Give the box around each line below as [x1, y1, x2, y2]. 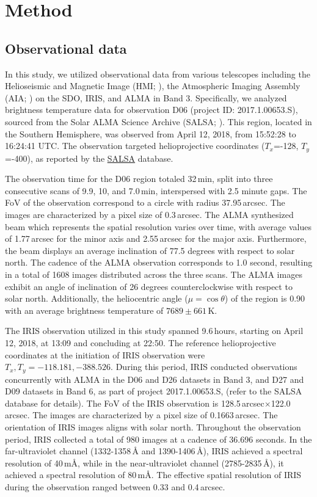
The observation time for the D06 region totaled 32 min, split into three [5, 172, 273, 185]
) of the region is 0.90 [224, 292, 305, 305]
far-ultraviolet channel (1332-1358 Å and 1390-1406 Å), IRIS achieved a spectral [5, 444, 303, 457]
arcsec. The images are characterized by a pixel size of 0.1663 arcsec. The [5, 408, 278, 421]
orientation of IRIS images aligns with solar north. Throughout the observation [5, 420, 301, 433]
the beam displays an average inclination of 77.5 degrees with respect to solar [5, 244, 295, 256]
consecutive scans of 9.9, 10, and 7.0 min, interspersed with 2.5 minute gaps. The [5, 184, 307, 197]
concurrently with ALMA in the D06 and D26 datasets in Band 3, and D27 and [5, 372, 304, 385]
